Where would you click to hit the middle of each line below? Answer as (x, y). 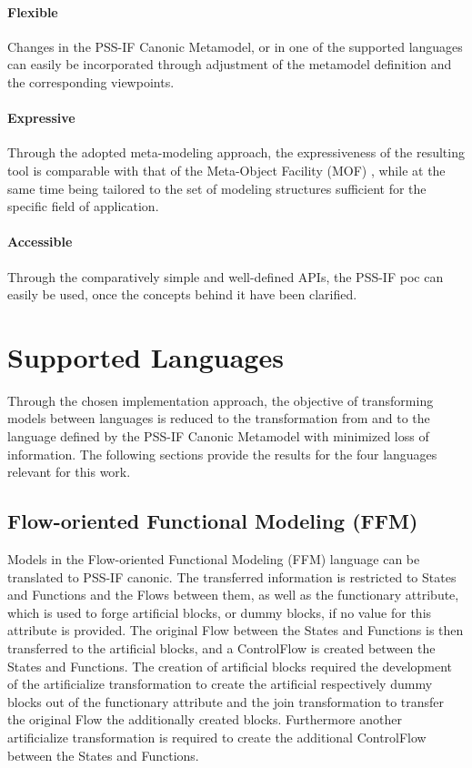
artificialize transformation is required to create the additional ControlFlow (217, 737)
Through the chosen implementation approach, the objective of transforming (221, 400)
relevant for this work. (69, 472)
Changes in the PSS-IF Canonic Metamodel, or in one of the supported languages (235, 46)
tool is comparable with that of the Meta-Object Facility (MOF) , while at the (226, 170)
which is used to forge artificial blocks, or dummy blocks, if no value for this (220, 612)
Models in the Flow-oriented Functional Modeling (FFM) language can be (214, 559)
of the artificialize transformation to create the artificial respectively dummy (220, 684)
